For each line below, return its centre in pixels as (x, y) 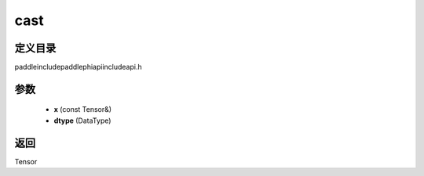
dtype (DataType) (82, 120)
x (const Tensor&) (83, 110)
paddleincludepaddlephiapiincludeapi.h (78, 67)
